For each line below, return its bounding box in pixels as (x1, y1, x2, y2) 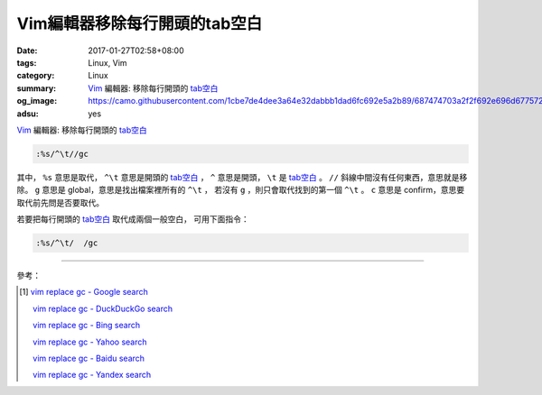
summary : (16, 82, 57, 94)
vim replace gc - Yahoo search (33, 336, 148, 347)
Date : (16, 45, 38, 56)
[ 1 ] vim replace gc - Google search (19, 287, 149, 298)
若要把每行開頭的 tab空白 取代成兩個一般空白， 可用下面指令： (16, 214, 249, 225)
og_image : (16, 96, 58, 106)
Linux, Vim (88, 57, 127, 68)
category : (16, 70, 55, 81)
